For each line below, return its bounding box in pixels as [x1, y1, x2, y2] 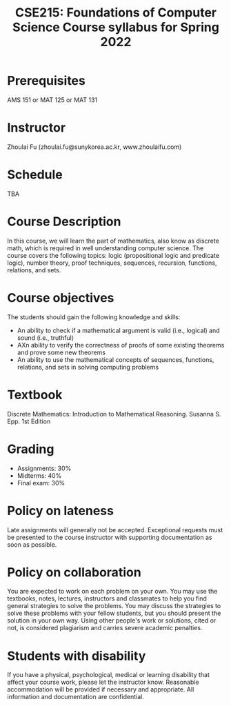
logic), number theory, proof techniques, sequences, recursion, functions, [7, 259, 217, 267]
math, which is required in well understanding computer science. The [7, 243, 204, 252]
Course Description [7, 214, 121, 229]
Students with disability [7, 648, 146, 663]
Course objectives [7, 290, 114, 305]
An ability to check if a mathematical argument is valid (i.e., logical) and [17, 326, 220, 334]
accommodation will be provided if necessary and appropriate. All [7, 685, 194, 694]
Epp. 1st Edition [7, 417, 51, 425]
